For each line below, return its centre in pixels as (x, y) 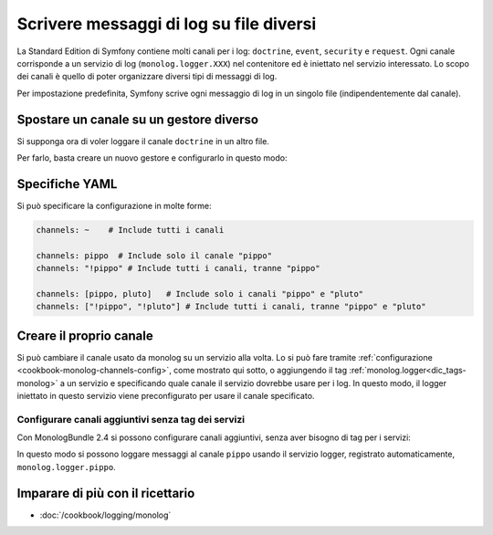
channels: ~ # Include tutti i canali (130, 230)
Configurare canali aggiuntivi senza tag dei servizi (131, 419)
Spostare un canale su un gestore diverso (138, 119)
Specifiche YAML (67, 184)
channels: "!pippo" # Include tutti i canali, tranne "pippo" (178, 268)
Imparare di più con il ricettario (106, 493)
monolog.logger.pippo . (66, 467)
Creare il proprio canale (85, 336)
